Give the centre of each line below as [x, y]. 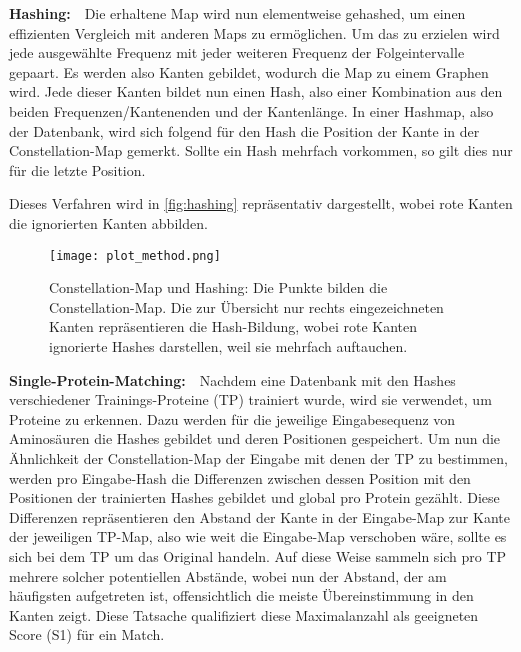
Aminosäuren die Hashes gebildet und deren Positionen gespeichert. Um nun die [255, 438]
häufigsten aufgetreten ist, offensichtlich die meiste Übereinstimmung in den [241, 595]
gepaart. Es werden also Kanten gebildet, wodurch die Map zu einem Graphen [249, 71]
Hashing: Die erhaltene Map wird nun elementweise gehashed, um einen [237, 13]
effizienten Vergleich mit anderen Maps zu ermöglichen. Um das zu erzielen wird [254, 32]
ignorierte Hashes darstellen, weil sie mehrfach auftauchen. [228, 345]
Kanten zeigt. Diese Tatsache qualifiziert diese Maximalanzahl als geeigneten [244, 614]
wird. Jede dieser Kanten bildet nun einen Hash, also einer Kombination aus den [256, 91]
